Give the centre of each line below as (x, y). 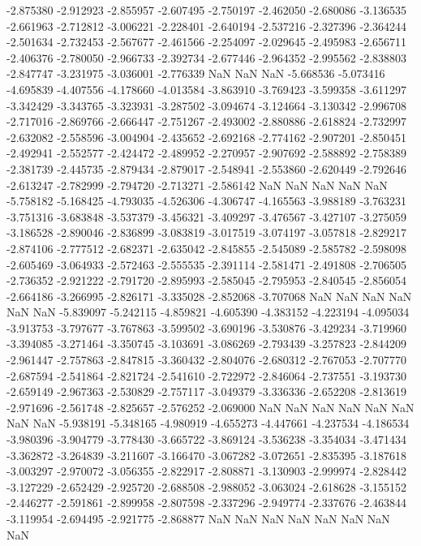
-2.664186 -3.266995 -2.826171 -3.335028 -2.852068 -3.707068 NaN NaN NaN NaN (209, 296)
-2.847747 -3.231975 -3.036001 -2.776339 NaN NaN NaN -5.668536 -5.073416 (196, 73)
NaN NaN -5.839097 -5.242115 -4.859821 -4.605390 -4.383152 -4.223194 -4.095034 (208, 312)
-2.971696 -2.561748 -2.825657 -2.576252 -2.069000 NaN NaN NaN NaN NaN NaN (210, 407)
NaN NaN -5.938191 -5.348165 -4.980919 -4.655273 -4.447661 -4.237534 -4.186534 (208, 423)
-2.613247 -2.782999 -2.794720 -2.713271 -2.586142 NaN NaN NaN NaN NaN (197, 185)
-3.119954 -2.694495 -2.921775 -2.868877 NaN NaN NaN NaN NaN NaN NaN (198, 518)
